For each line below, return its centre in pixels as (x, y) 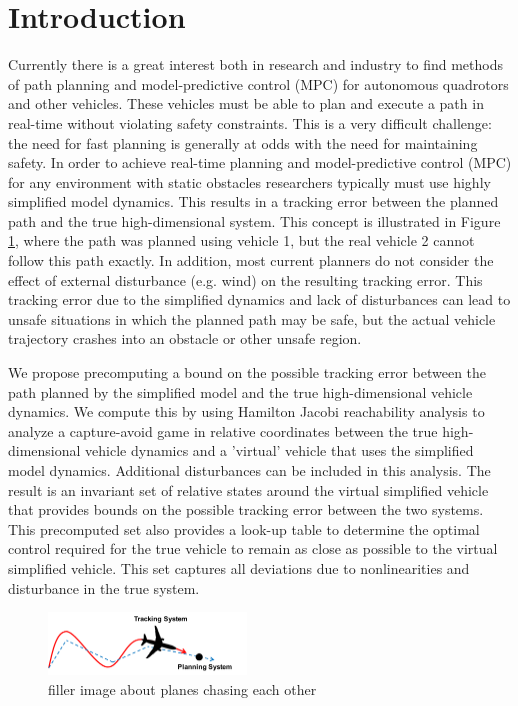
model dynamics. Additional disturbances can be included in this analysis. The (249, 470)
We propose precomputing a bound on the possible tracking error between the (247, 372)
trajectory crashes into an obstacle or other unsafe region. (185, 338)
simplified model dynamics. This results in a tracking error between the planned (253, 201)
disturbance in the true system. (104, 587)
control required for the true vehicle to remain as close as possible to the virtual (253, 548)
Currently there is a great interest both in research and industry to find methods (255, 64)
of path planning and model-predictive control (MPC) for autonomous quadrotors (258, 83)
